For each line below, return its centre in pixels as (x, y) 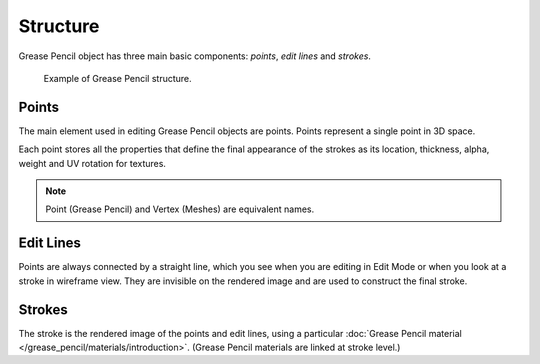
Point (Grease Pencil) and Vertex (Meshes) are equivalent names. (180, 209)
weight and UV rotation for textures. (92, 163)
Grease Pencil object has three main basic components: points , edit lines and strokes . (195, 56)
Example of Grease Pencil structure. (117, 78)
